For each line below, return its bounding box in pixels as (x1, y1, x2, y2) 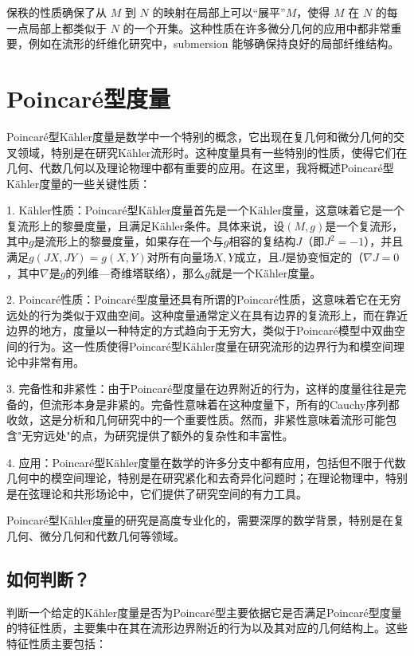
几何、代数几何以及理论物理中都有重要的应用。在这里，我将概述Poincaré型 (6, 159, 394, 176)
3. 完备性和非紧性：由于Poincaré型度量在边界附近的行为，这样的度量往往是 (6, 380, 396, 397)
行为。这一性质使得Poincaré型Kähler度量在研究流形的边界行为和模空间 (28, 338, 394, 355)
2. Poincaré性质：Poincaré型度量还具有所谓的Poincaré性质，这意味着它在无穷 (6, 291, 401, 308)
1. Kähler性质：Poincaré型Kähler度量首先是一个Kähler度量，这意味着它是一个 (6, 202, 405, 218)
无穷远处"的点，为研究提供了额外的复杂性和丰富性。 (21, 427, 294, 443)
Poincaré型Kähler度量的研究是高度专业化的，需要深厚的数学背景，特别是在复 (6, 512, 405, 528)
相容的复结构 (228, 233, 296, 249)
